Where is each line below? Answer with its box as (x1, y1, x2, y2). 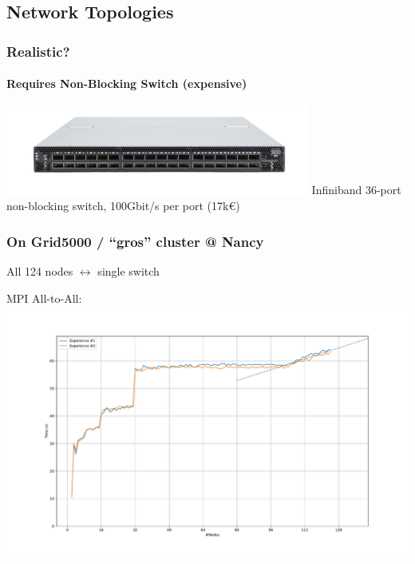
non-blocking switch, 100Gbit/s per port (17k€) (6, 197, 240, 214)
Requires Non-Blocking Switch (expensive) (6, 75, 247, 92)
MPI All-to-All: (6, 289, 82, 306)
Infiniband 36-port (311, 181, 401, 198)
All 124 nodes (6, 263, 73, 280)
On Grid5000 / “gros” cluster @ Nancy (6, 231, 264, 251)
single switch (97, 263, 160, 280)
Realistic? (6, 41, 70, 61)
